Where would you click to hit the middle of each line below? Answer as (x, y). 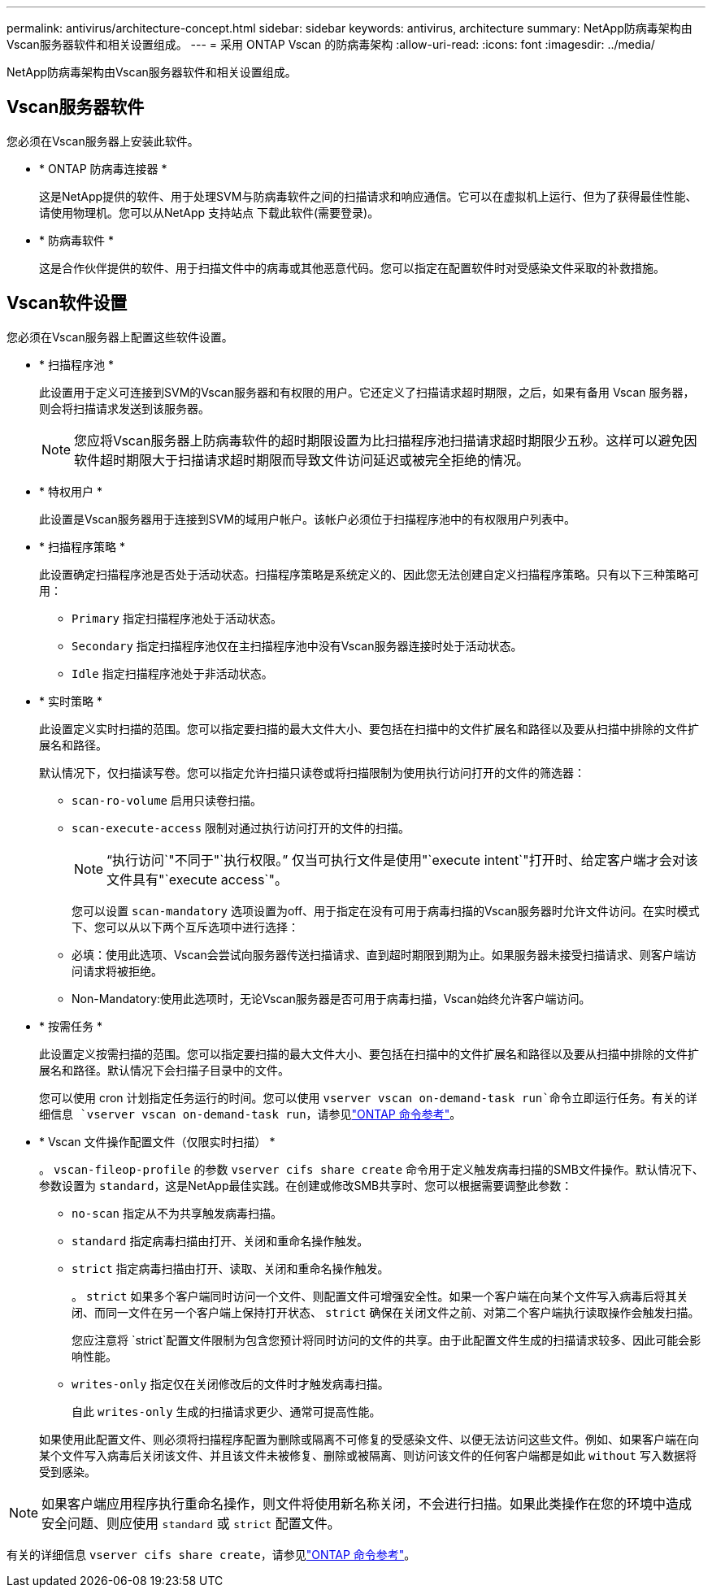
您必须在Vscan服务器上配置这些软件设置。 (120, 337)
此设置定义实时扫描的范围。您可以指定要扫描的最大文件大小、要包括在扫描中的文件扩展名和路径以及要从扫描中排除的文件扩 (369, 728)
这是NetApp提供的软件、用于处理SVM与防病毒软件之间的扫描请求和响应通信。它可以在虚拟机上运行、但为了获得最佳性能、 (368, 196)
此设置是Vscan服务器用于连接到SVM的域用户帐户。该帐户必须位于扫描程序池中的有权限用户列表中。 (307, 519)
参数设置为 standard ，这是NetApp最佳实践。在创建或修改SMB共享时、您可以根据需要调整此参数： (306, 1185)
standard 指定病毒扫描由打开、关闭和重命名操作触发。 (220, 1240)
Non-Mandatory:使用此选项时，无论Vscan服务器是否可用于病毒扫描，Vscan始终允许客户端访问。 (331, 998)
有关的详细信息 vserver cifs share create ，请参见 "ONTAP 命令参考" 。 (211, 1554)
